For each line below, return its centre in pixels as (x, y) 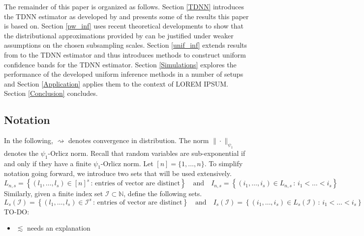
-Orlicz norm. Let (127, 163)
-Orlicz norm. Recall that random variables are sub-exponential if (147, 153)
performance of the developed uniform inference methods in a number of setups (124, 74)
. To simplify (224, 163)
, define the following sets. (163, 193)
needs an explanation (59, 228)
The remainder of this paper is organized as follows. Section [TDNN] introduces (124, 6)
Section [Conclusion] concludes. (51, 93)
